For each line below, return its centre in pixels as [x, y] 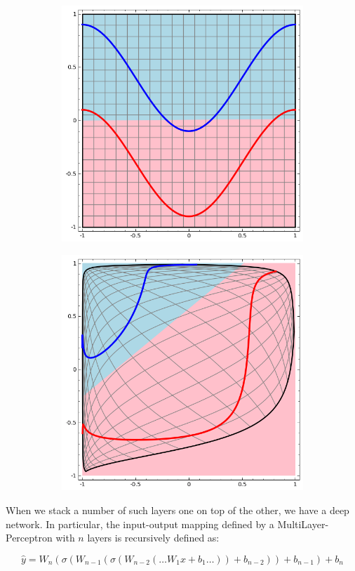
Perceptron [29, 538]
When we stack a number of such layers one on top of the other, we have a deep [177, 510]
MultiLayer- [303, 524]
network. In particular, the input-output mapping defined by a [140, 524]
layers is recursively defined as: [153, 538]
